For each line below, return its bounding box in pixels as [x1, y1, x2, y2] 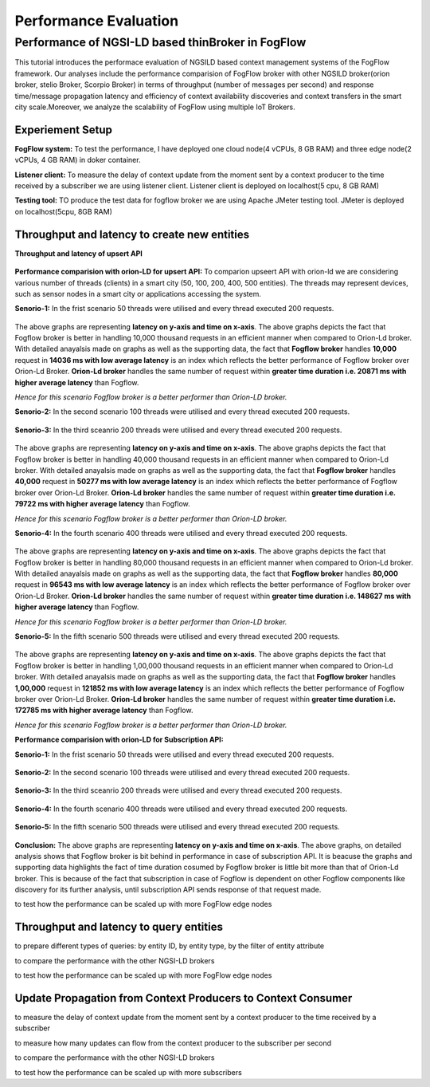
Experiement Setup [14, 123, 113, 136]
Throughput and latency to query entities [14, 920, 223, 934]
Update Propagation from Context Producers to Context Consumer [14, 991, 353, 1005]
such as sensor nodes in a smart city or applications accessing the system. [14, 289, 262, 298]
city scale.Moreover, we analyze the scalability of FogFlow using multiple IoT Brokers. [14, 102, 296, 112]
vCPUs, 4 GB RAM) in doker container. [14, 156, 141, 165]
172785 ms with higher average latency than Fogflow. [14, 706, 193, 715]
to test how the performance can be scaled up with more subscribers [14, 1067, 242, 1077]
